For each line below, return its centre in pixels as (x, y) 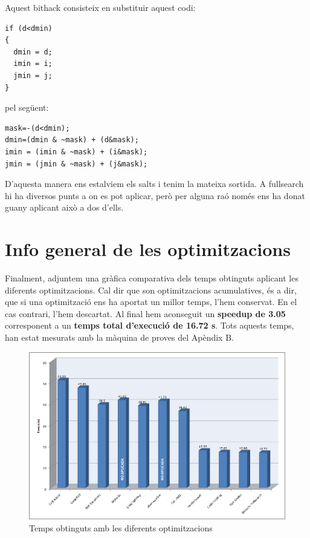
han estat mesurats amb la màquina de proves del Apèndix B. (119, 337)
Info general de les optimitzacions (148, 249)
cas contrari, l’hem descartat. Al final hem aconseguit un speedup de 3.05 (145, 313)
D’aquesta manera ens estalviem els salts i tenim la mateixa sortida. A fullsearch (154, 184)
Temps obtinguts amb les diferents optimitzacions (121, 527)
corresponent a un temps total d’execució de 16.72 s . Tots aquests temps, (150, 325)
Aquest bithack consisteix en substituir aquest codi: (100, 7)
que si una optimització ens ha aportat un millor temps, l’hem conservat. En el (151, 302)
